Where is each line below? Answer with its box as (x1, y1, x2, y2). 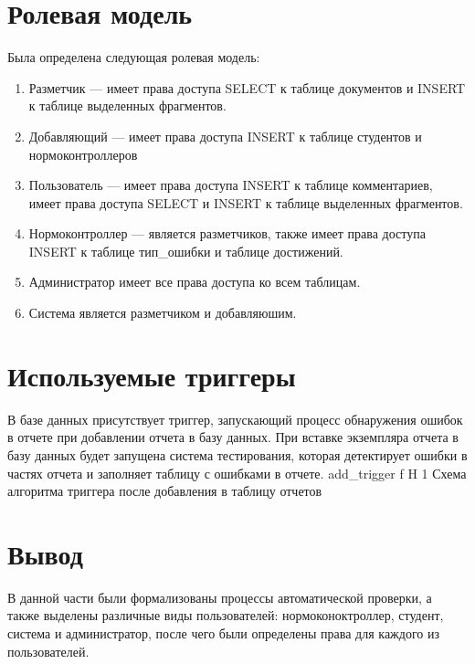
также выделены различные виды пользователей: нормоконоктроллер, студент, (7, 606, 444, 625)
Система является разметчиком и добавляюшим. (28, 303, 297, 322)
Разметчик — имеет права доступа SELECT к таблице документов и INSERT (28, 78, 466, 97)
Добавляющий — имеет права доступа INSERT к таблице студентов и (28, 126, 422, 145)
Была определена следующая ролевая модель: (7, 47, 260, 67)
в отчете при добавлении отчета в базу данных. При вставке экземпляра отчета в (7, 427, 459, 447)
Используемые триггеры (7, 356, 296, 394)
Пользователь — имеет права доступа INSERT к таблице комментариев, (28, 175, 433, 195)
